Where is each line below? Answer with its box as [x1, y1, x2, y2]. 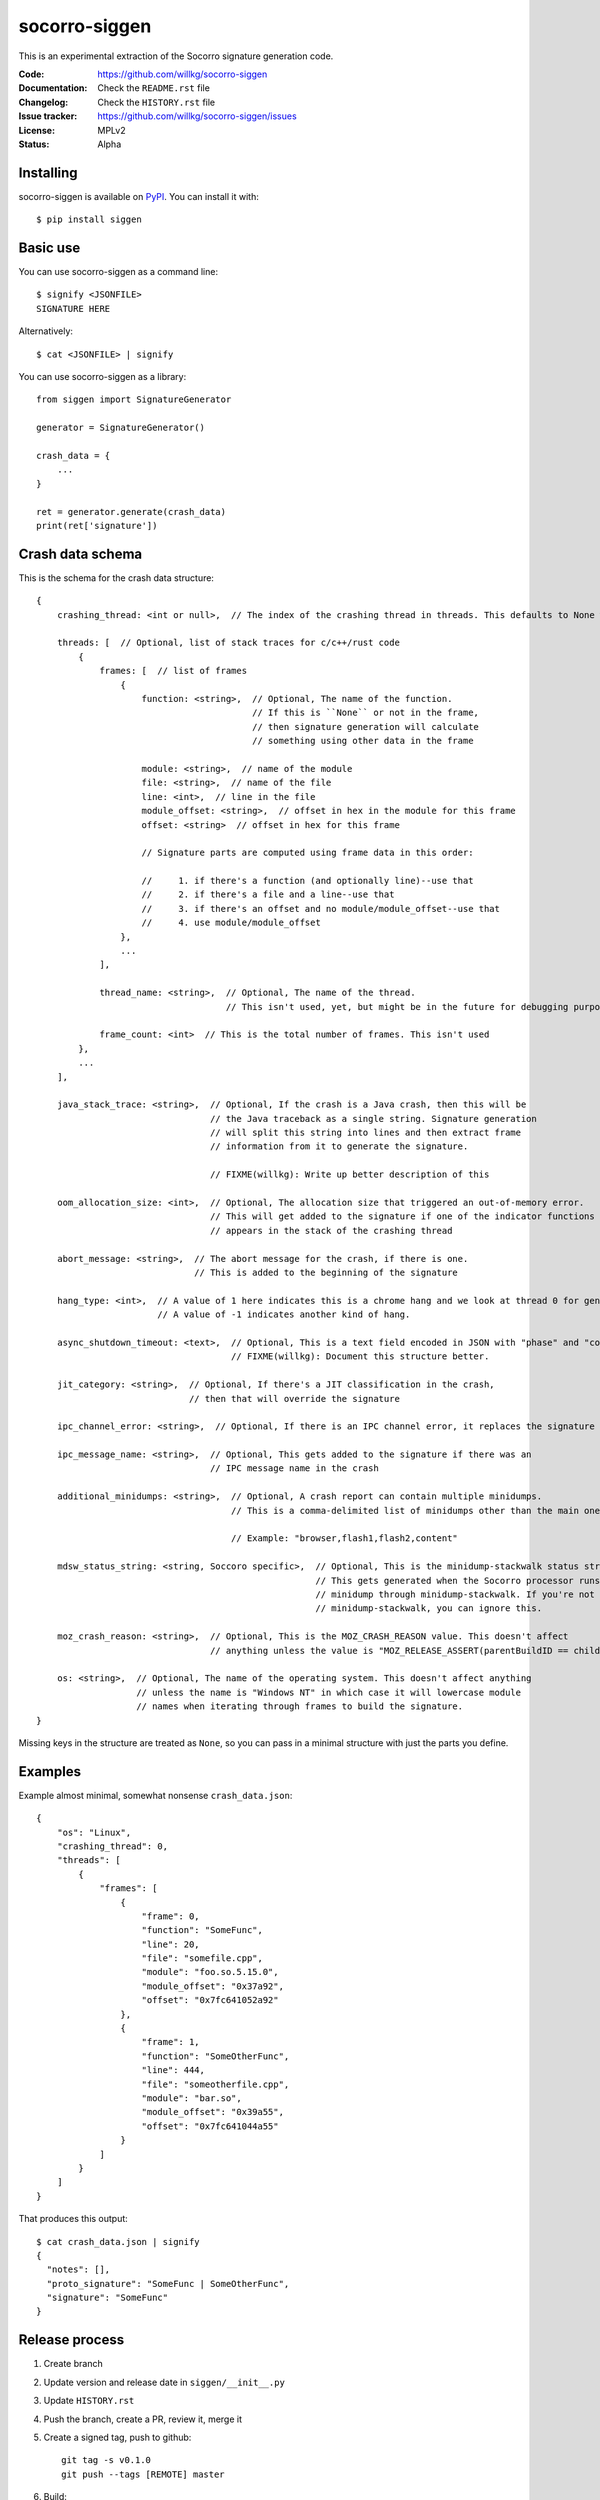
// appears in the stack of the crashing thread [210, 1225, 453, 1236]
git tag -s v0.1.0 [61, 2455, 152, 2466]
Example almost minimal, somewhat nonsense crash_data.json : [18, 1789, 293, 1801]
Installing [18, 164, 79, 181]
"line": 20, [141, 1938, 200, 1950]
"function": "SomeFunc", [141, 1925, 264, 1936]
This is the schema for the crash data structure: [18, 571, 215, 584]
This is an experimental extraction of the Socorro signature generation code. [18, 50, 334, 62]
